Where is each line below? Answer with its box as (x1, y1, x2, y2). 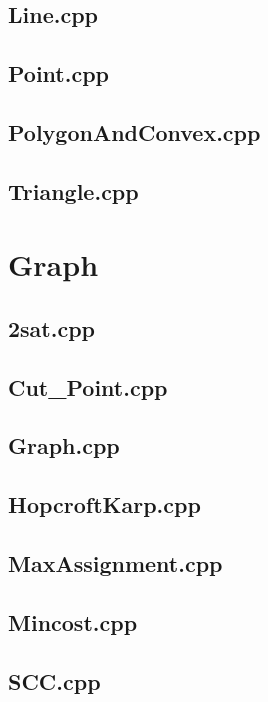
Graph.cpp (8, 430, 120, 461)
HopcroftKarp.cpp (8, 489, 201, 520)
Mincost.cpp (8, 606, 138, 637)
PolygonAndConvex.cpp (8, 116, 261, 147)
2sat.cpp (8, 312, 96, 343)
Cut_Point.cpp (8, 371, 168, 402)
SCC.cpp (8, 665, 101, 696)
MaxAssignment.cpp (8, 548, 223, 579)
